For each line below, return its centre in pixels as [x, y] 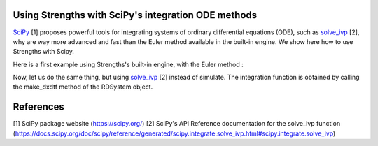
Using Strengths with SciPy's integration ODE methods [135, 15]
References [38, 107]
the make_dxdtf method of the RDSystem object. [83, 87]
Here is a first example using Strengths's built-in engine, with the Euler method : [128, 64]
